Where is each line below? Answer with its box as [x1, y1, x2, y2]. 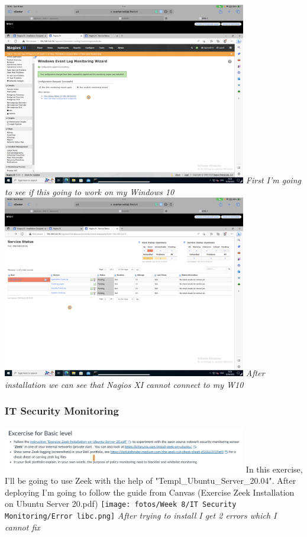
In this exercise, [245, 462, 303, 475]
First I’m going [245, 173, 301, 186]
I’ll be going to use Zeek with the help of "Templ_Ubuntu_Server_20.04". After [5, 474, 296, 487]
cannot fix [5, 520, 40, 533]
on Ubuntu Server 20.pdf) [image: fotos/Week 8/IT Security [5, 497, 237, 510]
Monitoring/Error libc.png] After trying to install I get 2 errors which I [5, 509, 277, 521]
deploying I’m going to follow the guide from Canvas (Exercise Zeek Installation [5, 486, 295, 498]
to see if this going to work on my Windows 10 [5, 185, 174, 198]
